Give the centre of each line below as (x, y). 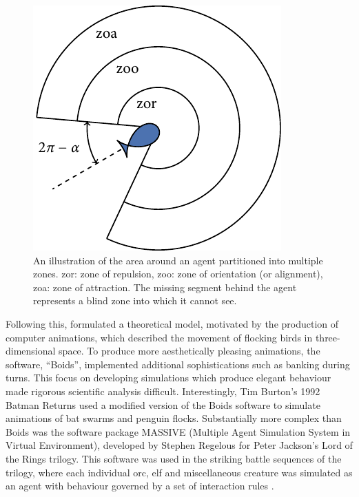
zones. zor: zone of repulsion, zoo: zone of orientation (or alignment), (178, 274)
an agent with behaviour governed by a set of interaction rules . (140, 486)
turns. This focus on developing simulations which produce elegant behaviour (168, 378)
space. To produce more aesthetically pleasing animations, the (189, 351)
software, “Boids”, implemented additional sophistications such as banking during (178, 364)
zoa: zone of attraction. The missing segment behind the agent (165, 287)
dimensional (31, 351)
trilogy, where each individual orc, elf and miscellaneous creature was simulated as (179, 472)
